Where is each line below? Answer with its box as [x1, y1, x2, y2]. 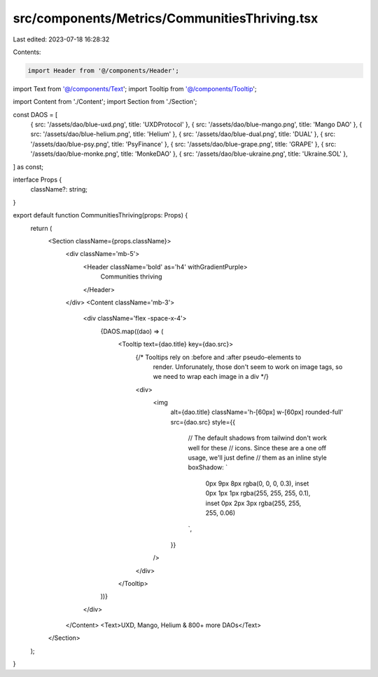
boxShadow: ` [188, 463, 228, 471]
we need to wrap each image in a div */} [153, 373, 269, 381]
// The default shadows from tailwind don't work [188, 434, 327, 442]
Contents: [13, 48, 41, 56]
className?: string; [30, 185, 87, 194]
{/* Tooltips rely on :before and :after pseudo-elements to [135, 353, 302, 361]
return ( [30, 224, 52, 232]
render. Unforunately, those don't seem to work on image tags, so [153, 362, 343, 371]
